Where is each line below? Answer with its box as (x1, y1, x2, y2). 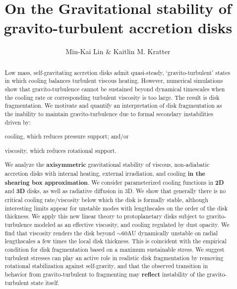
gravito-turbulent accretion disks (3, 17, 233, 38)
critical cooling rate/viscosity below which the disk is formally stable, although (4, 195, 208, 204)
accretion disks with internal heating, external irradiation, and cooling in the (4, 169, 205, 178)
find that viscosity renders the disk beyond (4, 228, 115, 237)
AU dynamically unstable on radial (127, 228, 218, 237)
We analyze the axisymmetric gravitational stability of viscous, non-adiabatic (4, 160, 210, 169)
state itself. (31, 279, 59, 287)
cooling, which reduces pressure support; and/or (4, 132, 129, 141)
